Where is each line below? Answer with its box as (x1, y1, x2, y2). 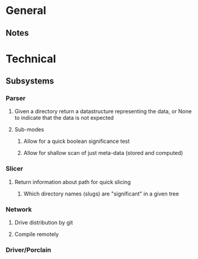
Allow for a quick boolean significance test (23, 137, 130, 145)
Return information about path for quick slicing (14, 178, 131, 185)
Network (5, 205, 32, 214)
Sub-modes (14, 126, 44, 133)
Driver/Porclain (5, 246, 51, 254)
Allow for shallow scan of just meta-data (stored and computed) (23, 149, 183, 157)
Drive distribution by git (14, 219, 73, 226)
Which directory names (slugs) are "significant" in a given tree (23, 190, 179, 197)
